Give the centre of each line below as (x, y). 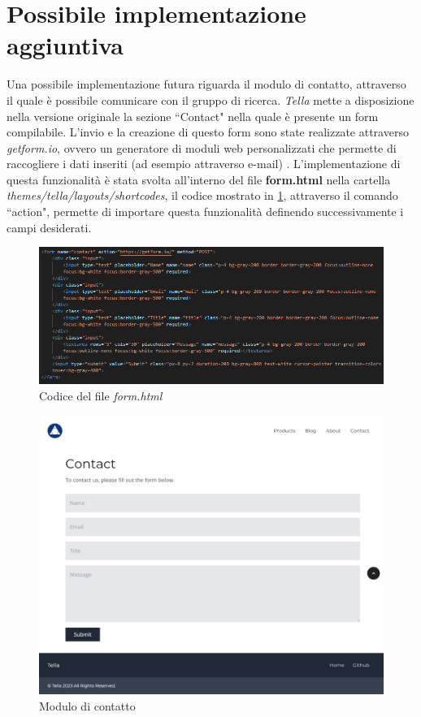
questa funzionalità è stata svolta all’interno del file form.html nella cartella (199, 179)
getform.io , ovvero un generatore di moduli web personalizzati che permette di (202, 147)
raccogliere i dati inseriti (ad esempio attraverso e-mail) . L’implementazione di (204, 164)
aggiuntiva (65, 45)
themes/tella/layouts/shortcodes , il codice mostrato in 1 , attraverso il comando (202, 195)
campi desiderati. (49, 227)
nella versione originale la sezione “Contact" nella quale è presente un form (193, 116)
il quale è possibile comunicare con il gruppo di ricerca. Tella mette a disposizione (210, 99)
